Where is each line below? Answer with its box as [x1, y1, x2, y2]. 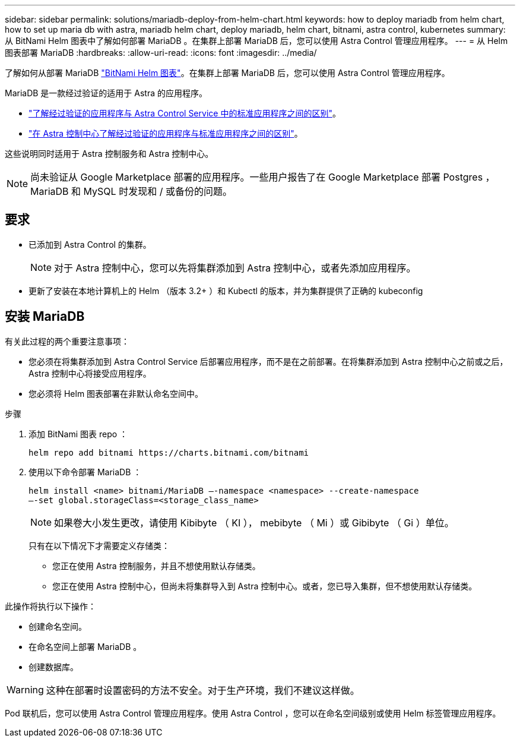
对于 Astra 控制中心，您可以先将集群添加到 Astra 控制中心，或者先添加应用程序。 [54, 261, 416, 274]
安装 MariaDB [5, 309, 85, 324]
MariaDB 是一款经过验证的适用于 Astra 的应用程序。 [5, 88, 208, 98]
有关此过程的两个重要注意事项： [5, 336, 129, 346]
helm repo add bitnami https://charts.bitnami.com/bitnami [28, 447, 309, 457]
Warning [7, 683, 44, 696]
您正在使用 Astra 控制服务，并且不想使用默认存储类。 [52, 560, 261, 571]
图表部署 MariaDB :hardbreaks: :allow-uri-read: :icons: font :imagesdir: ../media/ [5, 48, 317, 58]
